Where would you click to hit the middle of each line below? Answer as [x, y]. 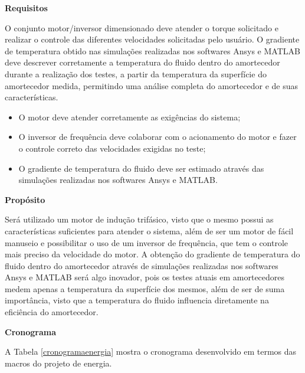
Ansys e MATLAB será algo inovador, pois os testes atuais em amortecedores [145, 277]
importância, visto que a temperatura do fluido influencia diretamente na [137, 300]
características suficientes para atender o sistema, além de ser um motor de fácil [149, 230]
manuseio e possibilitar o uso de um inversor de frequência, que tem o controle [147, 242]
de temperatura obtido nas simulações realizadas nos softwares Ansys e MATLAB [152, 50]
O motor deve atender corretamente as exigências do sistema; [129, 117]
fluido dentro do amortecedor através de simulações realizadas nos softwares [142, 265]
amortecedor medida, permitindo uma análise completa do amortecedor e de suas [151, 85]
